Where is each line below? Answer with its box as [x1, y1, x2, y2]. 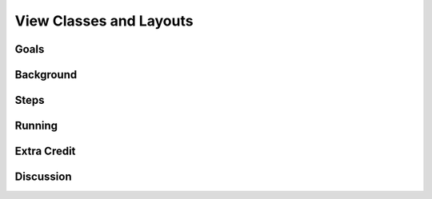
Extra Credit [14, 145, 76, 158]
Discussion [14, 170, 72, 184]
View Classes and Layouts [14, 12, 194, 30]
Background [14, 68, 78, 82]
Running [14, 119, 58, 133]
